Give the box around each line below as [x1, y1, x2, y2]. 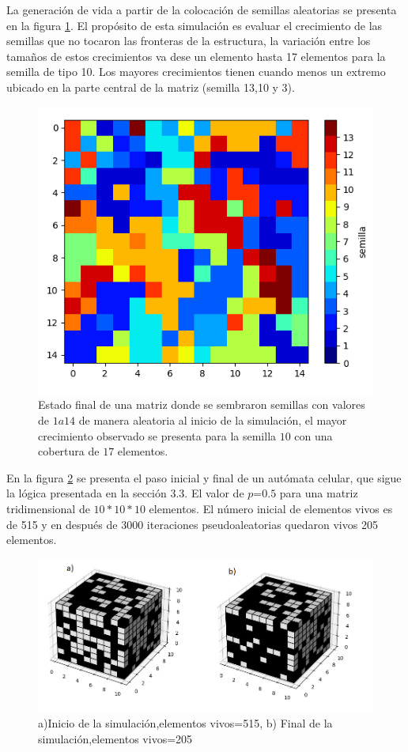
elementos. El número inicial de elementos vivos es [149, 500, 393, 516]
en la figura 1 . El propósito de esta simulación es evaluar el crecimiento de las [6, 17, 383, 33]
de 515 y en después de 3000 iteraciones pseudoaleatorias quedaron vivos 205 [6, 516, 378, 532]
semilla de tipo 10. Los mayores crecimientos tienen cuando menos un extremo [6, 63, 386, 80]
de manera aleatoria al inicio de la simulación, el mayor [78, 411, 347, 428]
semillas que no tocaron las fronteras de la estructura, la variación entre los [6, 32, 371, 49]
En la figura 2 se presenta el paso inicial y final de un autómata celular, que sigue [6, 469, 402, 486]
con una [294, 427, 333, 444]
